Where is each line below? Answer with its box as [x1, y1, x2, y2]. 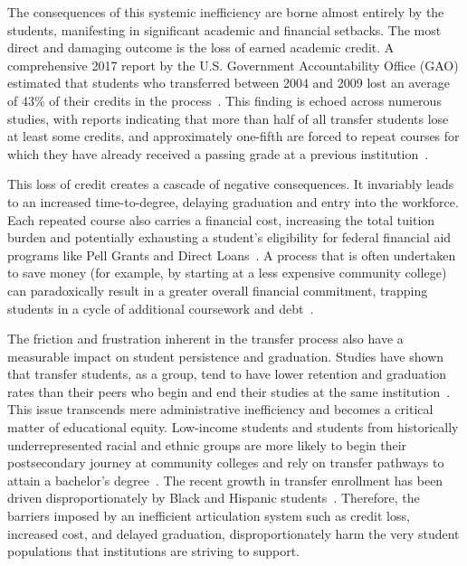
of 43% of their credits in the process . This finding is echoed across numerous [7, 90, 442, 109]
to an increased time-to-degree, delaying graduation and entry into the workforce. [7, 192, 459, 211]
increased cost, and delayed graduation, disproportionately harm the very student [7, 524, 460, 542]
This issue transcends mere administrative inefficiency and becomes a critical [7, 400, 434, 419]
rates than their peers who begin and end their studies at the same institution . [7, 382, 451, 401]
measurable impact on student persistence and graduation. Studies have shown [7, 346, 444, 365]
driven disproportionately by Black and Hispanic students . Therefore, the [7, 488, 420, 507]
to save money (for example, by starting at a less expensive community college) [7, 263, 447, 282]
